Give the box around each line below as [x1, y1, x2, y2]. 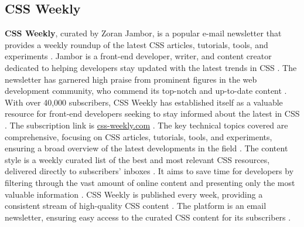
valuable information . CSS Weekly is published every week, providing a [5, 188, 263, 200]
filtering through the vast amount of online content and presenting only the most [5, 176, 295, 188]
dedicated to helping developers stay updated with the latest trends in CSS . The [5, 61, 297, 73]
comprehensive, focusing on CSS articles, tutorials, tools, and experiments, [5, 130, 272, 143]
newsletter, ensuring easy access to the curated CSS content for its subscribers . [5, 211, 291, 223]
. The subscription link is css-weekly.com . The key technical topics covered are [5, 118, 288, 131]
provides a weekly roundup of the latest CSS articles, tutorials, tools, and [5, 38, 268, 50]
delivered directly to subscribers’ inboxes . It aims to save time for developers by [5, 165, 294, 177]
